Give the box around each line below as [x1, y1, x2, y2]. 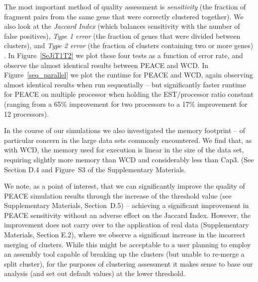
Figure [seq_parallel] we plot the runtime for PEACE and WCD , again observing [4, 70, 253, 80]
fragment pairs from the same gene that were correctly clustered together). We [4, 11, 244, 21]
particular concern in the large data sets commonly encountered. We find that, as [4, 135, 252, 145]
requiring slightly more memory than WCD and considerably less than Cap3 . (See [4, 154, 254, 164]
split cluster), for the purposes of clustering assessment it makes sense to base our [4, 258, 253, 269]
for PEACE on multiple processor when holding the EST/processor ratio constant [4, 89, 254, 99]
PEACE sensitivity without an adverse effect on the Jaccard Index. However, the [4, 210, 251, 220]
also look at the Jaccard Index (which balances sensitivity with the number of [4, 21, 240, 31]
